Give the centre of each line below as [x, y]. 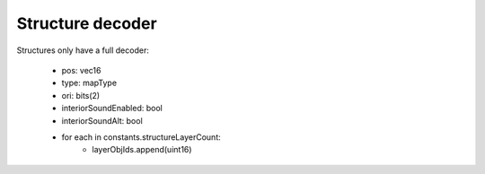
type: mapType [89, 83]
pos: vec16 [81, 70]
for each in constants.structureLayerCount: [141, 137]
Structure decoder [87, 23]
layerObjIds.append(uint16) [142, 150]
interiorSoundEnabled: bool [112, 109]
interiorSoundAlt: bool [102, 120]
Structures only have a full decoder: [83, 50]
